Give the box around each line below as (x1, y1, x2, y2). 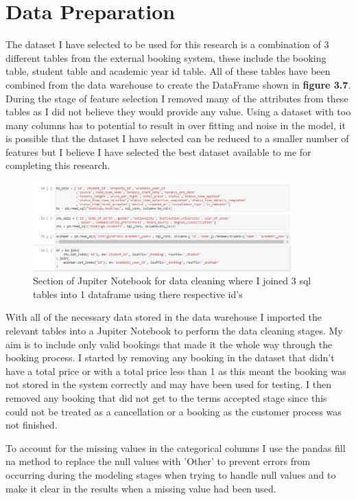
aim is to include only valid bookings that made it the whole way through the (5, 337, 333, 351)
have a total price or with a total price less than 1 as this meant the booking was (5, 363, 346, 378)
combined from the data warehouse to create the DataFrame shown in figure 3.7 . (5, 77, 351, 91)
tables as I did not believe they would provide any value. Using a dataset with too (5, 104, 351, 119)
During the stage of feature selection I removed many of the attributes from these (5, 91, 348, 105)
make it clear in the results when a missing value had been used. (5, 481, 276, 495)
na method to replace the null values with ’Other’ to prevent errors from (5, 454, 311, 468)
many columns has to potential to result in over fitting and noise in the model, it (5, 117, 346, 132)
